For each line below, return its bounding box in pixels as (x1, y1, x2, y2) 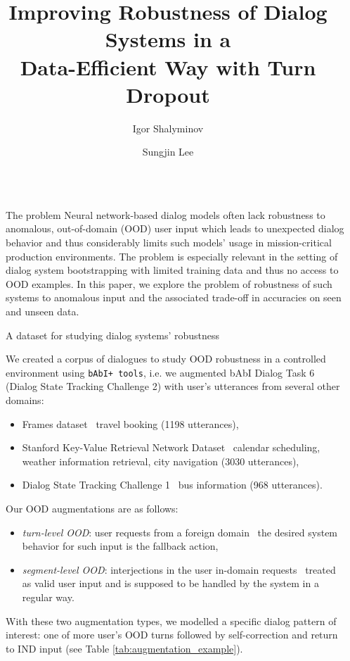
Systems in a (105, 25, 231, 53)
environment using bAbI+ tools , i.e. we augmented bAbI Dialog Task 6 (6, 365, 315, 379)
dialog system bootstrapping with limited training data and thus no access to (6, 263, 339, 277)
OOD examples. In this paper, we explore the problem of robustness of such (6, 276, 332, 291)
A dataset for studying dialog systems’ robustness (6, 327, 220, 342)
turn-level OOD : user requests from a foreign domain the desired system (22, 524, 338, 539)
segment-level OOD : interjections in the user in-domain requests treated (22, 562, 336, 577)
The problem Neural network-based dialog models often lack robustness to (6, 207, 325, 222)
